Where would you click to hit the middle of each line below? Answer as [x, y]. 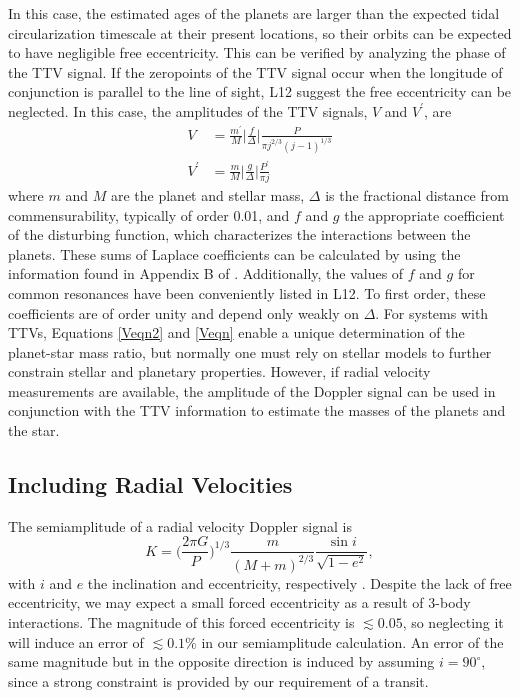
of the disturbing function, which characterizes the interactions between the [239, 234]
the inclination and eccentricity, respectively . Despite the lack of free [299, 582]
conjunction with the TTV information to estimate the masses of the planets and [257, 410]
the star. [34, 430]
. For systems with [432, 312]
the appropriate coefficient [424, 214]
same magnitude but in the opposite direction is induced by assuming [221, 661]
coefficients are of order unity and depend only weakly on [183, 312]
